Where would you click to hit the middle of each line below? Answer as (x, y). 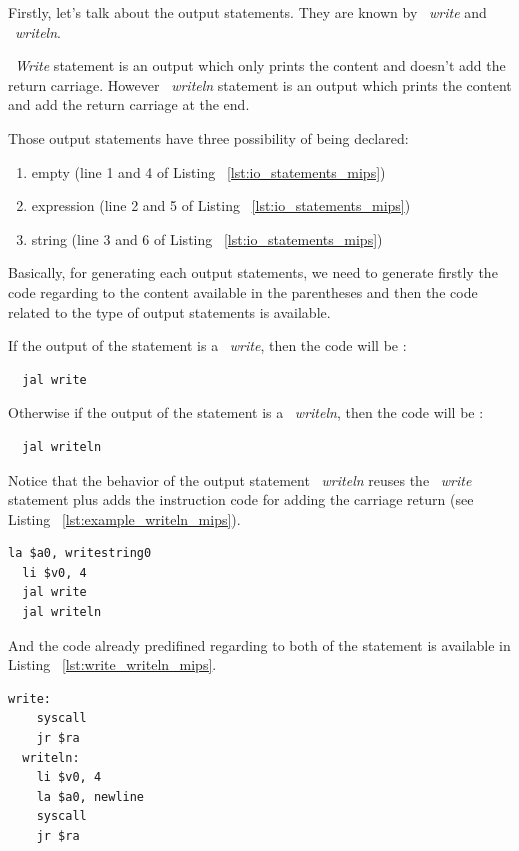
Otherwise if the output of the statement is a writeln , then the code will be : (246, 412)
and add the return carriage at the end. (129, 104)
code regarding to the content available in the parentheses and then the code (243, 291)
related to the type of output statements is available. (169, 311)
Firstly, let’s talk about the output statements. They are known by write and (247, 12)
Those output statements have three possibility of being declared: (208, 137)
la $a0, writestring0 (80, 553)
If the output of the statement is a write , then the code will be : (207, 345)
